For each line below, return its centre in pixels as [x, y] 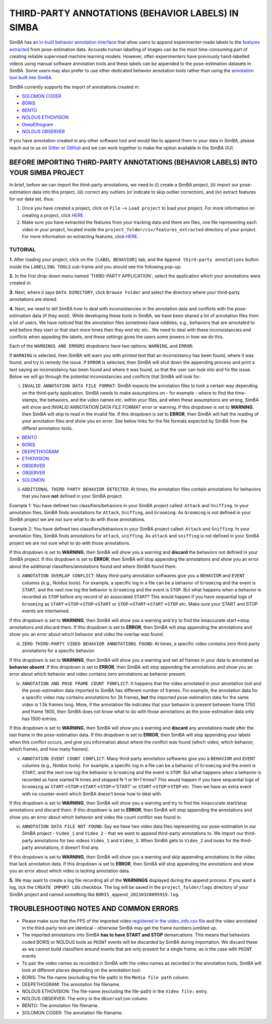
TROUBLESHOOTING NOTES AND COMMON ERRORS [94, 909]
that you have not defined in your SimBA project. [73, 496]
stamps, [30, 400]
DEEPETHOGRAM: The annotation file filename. [71, 985]
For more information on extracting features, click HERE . [80, 237]
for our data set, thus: [32, 199]
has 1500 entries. [40, 719]
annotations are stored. [33, 299]
